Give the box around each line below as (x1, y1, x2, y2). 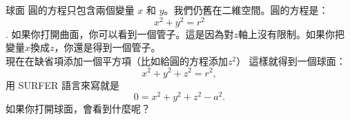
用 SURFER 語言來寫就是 (6, 77, 119, 92)
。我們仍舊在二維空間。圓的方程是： (164, 3, 329, 17)
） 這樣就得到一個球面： (236, 53, 346, 68)
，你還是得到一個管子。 (54, 40, 161, 54)
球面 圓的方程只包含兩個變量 (6, 3, 135, 17)
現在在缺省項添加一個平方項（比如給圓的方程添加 (6, 53, 228, 68)
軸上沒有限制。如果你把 (238, 26, 345, 41)
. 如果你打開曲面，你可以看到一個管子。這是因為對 (6, 26, 234, 41)
